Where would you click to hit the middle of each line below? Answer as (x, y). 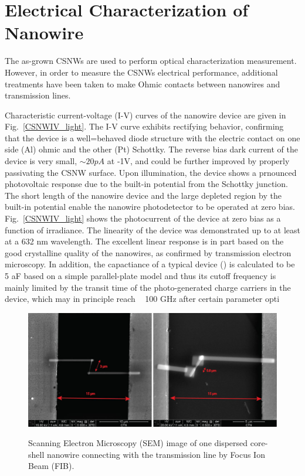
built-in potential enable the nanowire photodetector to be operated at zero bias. (150, 207)
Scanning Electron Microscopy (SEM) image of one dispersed (138, 443)
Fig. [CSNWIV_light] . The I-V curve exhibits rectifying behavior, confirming (144, 126)
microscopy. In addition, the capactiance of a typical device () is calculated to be (150, 264)
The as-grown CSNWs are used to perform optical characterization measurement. (151, 61)
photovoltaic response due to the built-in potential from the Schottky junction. (146, 184)
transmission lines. (38, 95)
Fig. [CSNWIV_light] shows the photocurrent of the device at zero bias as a (143, 218)
